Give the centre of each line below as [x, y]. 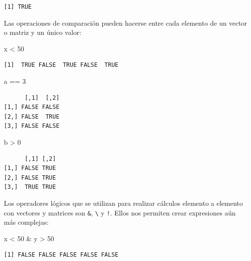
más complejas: [26, 222]
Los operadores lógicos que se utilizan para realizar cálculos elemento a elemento [124, 203]
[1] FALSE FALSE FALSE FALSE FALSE [61, 255]
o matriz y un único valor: [43, 32]
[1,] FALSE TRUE [30, 168]
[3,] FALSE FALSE [32, 126]
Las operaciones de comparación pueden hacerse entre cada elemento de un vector [125, 23]
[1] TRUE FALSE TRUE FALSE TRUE [61, 65]
